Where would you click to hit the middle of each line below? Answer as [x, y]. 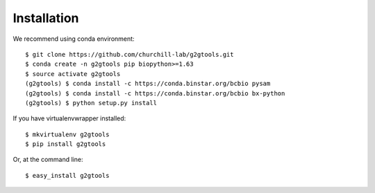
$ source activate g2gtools [73, 74]
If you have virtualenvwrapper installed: [69, 118]
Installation [46, 18]
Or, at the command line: [48, 160]
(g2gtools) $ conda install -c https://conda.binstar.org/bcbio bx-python [155, 93]
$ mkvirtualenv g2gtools [67, 134]
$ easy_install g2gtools [67, 175]
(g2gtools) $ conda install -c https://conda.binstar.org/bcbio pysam [148, 84]
